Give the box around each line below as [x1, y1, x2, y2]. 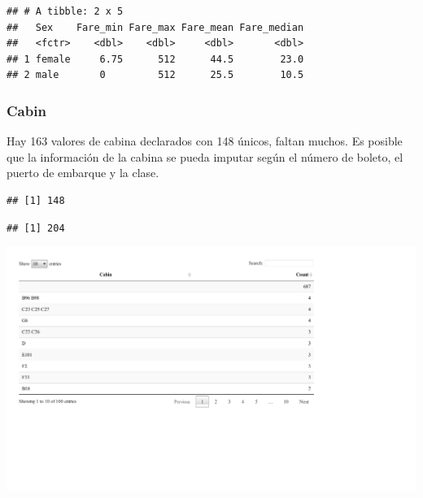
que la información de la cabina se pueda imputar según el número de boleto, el [7, 148, 403, 165]
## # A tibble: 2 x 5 [7, 6, 124, 17]
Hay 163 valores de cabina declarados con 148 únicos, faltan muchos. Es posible [7, 132, 403, 149]
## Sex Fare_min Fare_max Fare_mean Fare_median [7, 21, 304, 33]
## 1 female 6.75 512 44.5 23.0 [7, 53, 304, 65]
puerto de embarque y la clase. [7, 164, 159, 181]
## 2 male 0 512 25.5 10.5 [7, 69, 304, 81]
